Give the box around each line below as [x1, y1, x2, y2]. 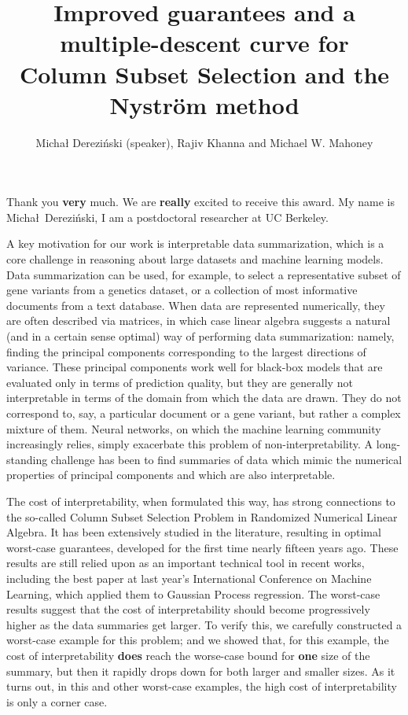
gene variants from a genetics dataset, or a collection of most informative [6, 282, 358, 298]
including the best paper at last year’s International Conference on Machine [6, 569, 372, 586]
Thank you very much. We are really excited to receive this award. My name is [6, 193, 395, 210]
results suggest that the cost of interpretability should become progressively [6, 601, 370, 617]
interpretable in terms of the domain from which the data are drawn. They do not [6, 389, 402, 406]
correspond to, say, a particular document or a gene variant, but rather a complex [6, 405, 401, 421]
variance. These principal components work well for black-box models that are [6, 359, 383, 375]
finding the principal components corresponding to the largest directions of [6, 343, 366, 359]
